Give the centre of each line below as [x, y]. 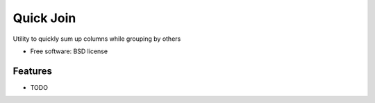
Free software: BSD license [69, 51]
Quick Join [44, 18]
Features [32, 71]
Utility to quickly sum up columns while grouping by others [97, 39]
